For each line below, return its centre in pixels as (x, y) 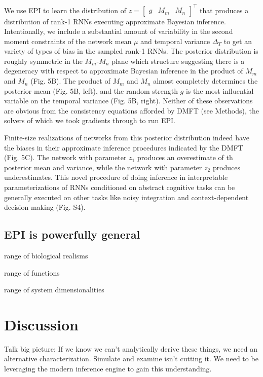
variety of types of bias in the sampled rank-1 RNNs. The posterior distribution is (131, 51)
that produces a (224, 10)
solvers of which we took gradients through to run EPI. (90, 120)
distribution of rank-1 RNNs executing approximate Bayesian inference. (115, 21)
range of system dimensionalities (54, 290)
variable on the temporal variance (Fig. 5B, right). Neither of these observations (128, 101)
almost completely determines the (205, 81)
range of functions (32, 272)
